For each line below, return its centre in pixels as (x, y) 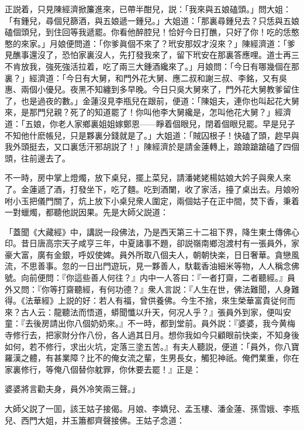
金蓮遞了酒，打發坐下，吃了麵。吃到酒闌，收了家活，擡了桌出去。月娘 (156, 189)
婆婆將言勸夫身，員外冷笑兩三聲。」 (72, 389)
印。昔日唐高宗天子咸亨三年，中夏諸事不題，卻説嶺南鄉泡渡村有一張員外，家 (152, 243)
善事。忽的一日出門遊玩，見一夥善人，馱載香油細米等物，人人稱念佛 (168, 266)
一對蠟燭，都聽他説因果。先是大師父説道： (87, 212)
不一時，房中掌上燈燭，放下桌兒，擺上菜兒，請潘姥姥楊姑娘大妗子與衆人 (144, 178)
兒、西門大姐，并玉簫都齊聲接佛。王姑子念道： (95, 420)
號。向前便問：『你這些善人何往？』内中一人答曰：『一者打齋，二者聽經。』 (146, 278)
